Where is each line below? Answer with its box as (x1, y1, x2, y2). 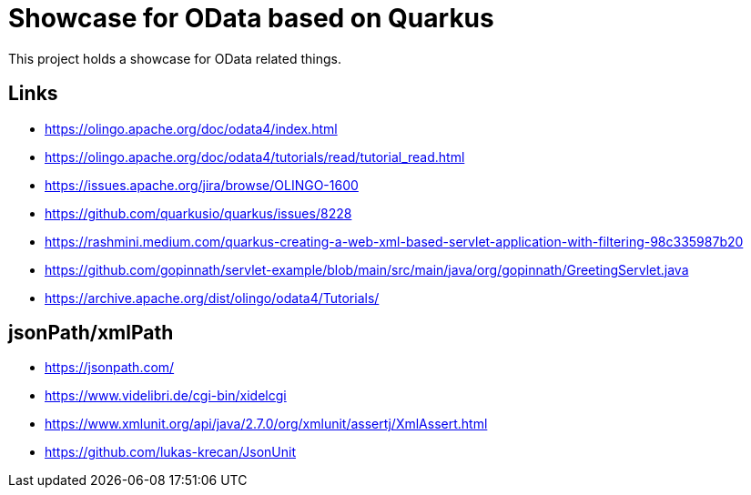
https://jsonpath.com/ (45, 359, 175, 376)
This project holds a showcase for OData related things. (8, 50, 341, 66)
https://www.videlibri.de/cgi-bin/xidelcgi (45, 388, 287, 404)
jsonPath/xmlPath (8, 321, 174, 345)
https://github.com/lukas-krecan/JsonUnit (45, 444, 297, 460)
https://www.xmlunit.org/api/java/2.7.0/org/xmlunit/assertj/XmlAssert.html (45, 416, 488, 432)
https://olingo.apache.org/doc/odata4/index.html (45, 120, 338, 136)
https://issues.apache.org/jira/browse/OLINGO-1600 (45, 177, 359, 193)
